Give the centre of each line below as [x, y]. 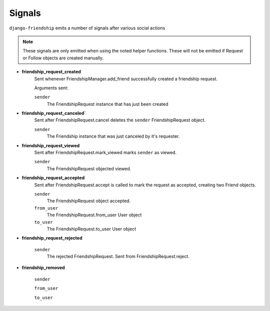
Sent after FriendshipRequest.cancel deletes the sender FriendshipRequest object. [120, 120]
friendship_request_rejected [52, 238]
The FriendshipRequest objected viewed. [89, 168]
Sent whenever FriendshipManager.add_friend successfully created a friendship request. [126, 79]
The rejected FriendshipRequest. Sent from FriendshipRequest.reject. [118, 257]
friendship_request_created [51, 72]
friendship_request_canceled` [54, 113]
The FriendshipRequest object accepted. [89, 201]
